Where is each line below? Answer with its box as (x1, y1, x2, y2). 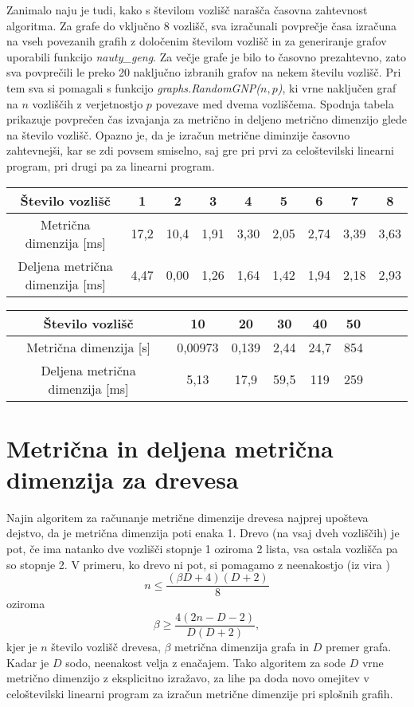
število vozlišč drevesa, (51, 638, 161, 654)
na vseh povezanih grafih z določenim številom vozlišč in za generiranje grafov (6, 33, 387, 49)
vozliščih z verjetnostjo (32, 95, 143, 112)
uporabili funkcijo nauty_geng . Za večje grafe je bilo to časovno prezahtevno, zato (6, 48, 406, 65)
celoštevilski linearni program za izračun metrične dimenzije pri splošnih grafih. (6, 685, 393, 701)
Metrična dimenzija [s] (26, 337, 150, 356)
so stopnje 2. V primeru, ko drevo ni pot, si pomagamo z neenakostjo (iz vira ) (6, 556, 390, 572)
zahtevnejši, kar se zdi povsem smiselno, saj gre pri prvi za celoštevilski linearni (6, 142, 394, 159)
